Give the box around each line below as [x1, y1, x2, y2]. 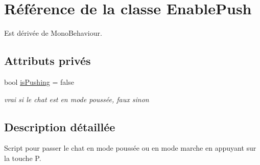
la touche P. [4, 152, 41, 163]
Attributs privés [4, 53, 91, 68]
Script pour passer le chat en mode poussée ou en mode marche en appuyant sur [4, 143, 256, 153]
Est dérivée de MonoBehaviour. [4, 28, 102, 38]
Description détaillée [4, 119, 115, 134]
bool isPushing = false [4, 76, 74, 87]
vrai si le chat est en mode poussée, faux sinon [4, 93, 149, 104]
